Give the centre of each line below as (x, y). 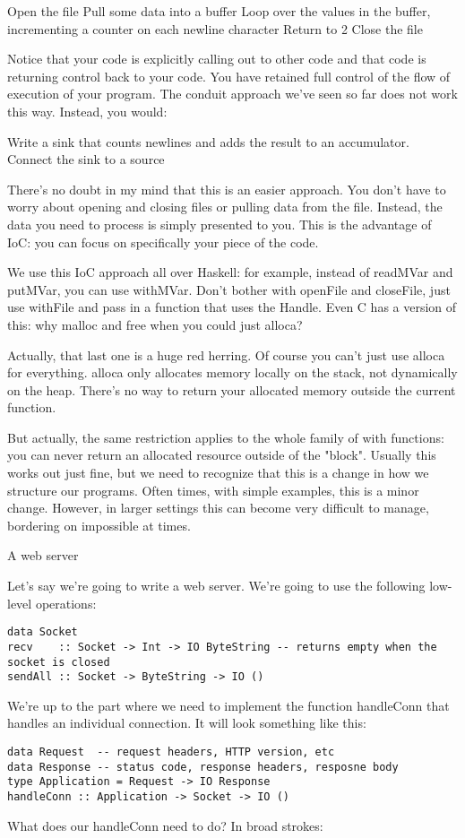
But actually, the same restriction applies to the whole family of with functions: (226, 437)
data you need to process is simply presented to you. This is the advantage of (220, 224)
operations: (66, 603)
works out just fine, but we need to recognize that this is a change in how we (218, 473)
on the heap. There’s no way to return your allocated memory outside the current (232, 389)
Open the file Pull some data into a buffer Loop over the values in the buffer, (219, 11)
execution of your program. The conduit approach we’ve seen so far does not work (232, 94)
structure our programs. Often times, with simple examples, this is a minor (213, 490)
